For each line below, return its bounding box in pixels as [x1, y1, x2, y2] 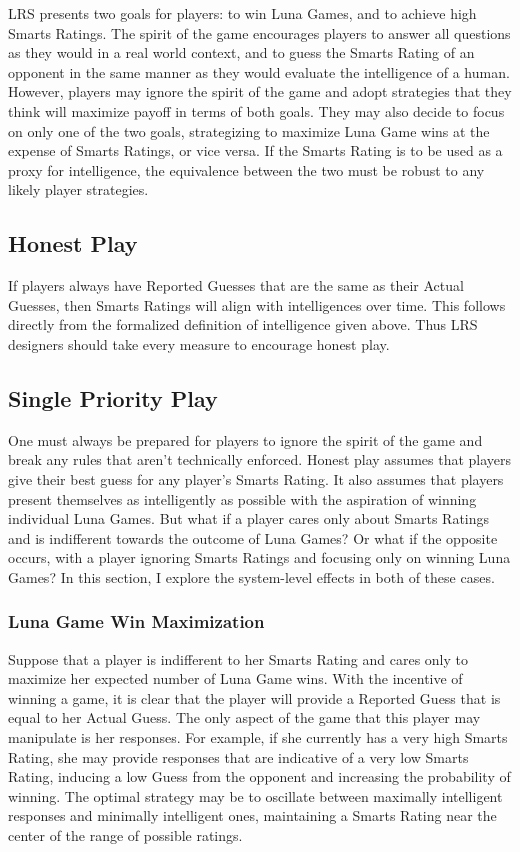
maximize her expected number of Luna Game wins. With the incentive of [8, 668, 463, 689]
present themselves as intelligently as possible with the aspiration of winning [8, 488, 477, 509]
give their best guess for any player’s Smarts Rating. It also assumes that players [8, 468, 504, 489]
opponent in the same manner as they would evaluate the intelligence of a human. [8, 61, 510, 82]
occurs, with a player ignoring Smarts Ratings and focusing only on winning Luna [8, 547, 511, 568]
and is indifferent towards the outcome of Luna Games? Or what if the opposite [8, 527, 498, 548]
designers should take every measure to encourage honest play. [8, 333, 390, 354]
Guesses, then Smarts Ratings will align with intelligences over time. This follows [8, 294, 506, 315]
